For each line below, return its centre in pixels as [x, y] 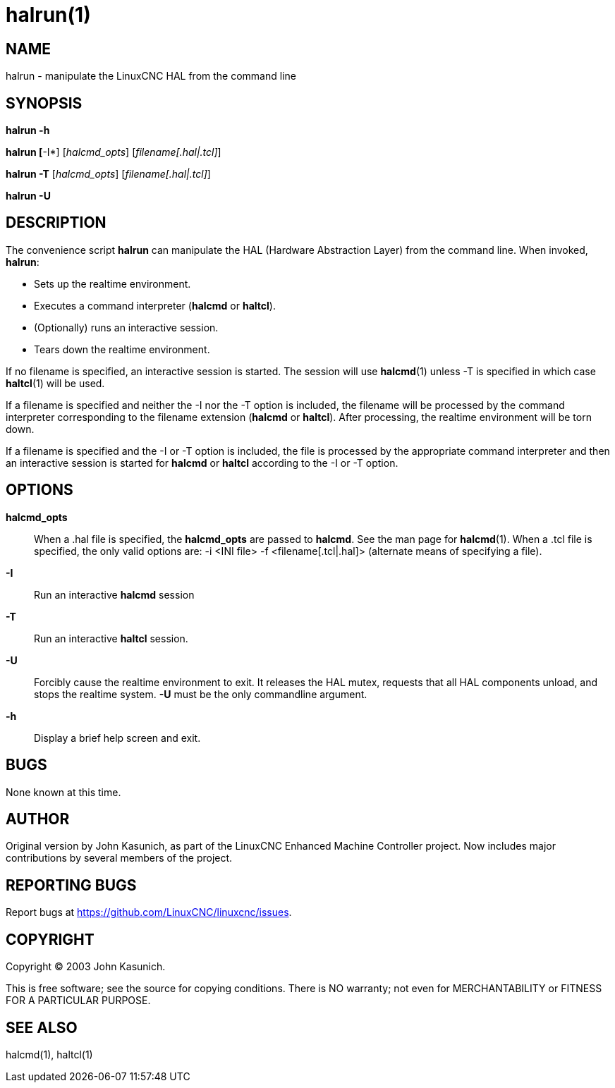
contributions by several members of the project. [119, 858]
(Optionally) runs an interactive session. [126, 327]
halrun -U [28, 196]
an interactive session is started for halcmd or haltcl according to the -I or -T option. [202, 463]
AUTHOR [38, 819]
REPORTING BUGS [71, 885]
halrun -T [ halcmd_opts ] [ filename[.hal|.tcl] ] [108, 174]
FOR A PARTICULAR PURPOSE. [78, 1001]
